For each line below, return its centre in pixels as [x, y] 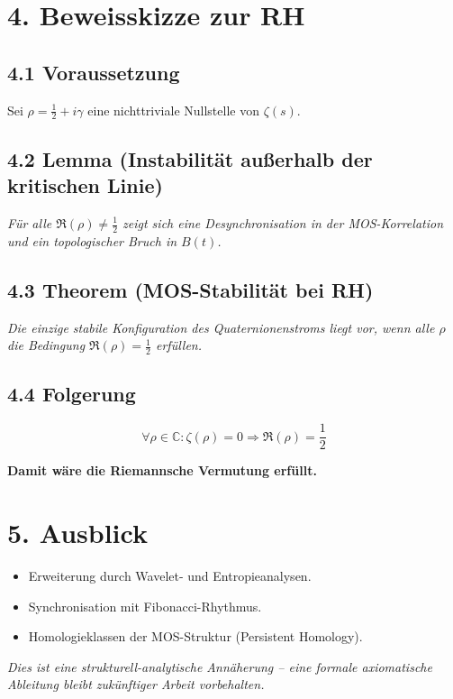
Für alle [30, 223]
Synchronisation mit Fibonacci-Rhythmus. [145, 606]
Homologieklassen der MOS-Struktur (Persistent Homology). [195, 636]
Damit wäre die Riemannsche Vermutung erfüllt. [162, 470]
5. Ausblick [77, 533]
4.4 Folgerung [72, 394]
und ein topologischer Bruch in [92, 240]
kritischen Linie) [85, 185]
